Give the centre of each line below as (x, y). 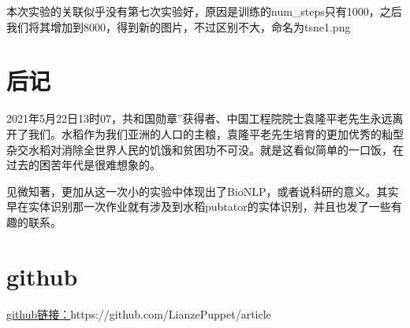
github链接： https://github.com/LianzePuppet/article (139, 313)
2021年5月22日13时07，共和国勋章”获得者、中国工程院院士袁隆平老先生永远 (199, 118)
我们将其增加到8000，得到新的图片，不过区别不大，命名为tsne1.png (179, 26)
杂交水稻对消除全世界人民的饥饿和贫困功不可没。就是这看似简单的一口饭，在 (205, 149)
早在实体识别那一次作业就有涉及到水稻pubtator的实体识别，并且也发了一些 (199, 206)
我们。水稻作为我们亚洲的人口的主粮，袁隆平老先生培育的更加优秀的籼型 (216, 133)
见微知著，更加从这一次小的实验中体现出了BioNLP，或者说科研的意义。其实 (203, 191)
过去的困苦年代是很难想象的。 (84, 165)
